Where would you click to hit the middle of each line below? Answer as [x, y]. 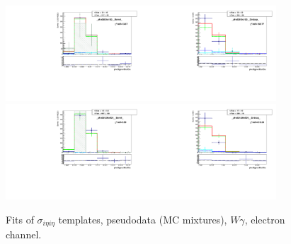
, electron [265, 219]
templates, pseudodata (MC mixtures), [143, 219]
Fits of [20, 219]
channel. [24, 234]
